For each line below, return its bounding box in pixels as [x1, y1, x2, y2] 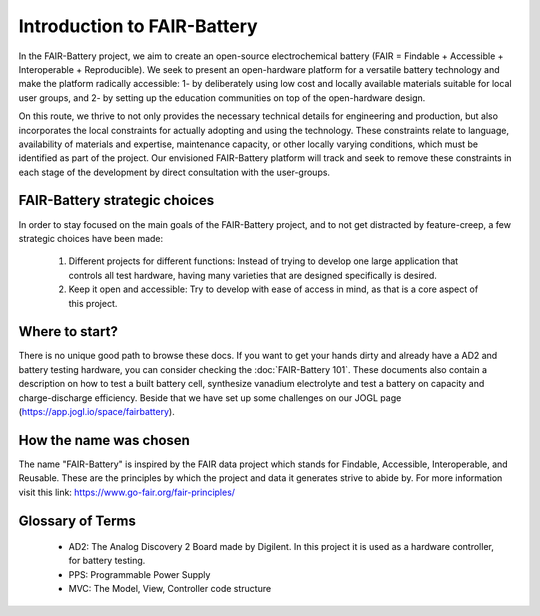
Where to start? [18, 323, 119, 340]
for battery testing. [68, 555, 146, 567]
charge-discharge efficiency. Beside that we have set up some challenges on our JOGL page [18, 391, 402, 404]
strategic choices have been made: [18, 232, 164, 244]
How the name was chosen [18, 431, 190, 449]
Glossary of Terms [18, 512, 137, 529]
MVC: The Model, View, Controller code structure [68, 583, 272, 595]
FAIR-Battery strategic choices [18, 192, 215, 209]
